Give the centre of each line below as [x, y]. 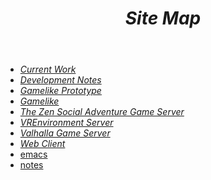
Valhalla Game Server [65, 133]
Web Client [42, 144]
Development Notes [60, 80]
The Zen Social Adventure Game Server [102, 112]
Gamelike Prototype [60, 91]
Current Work [48, 69]
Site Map [163, 18]
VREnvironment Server [66, 123]
